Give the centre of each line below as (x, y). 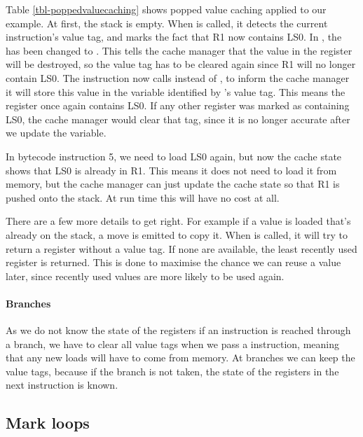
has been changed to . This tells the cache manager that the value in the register (179, 50)
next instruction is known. (62, 385)
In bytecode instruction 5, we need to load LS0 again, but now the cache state (174, 156)
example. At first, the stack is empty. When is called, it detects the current (167, 23)
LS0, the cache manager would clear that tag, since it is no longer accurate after (178, 119)
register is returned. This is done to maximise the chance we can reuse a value (173, 262)
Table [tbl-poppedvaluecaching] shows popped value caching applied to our (166, 9)
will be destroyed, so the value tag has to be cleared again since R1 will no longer (181, 64)
